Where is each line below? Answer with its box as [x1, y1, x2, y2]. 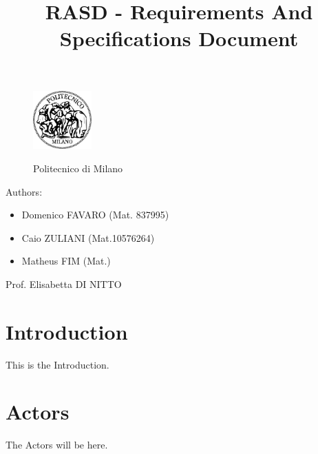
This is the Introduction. [6, 357, 109, 371]
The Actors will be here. [6, 437, 108, 452]
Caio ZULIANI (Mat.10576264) [21, 230, 155, 245]
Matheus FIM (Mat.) [21, 254, 111, 268]
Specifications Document [59, 24, 299, 52]
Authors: [6, 184, 43, 198]
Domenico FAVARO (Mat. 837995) [21, 207, 169, 222]
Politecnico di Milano [33, 161, 123, 175]
